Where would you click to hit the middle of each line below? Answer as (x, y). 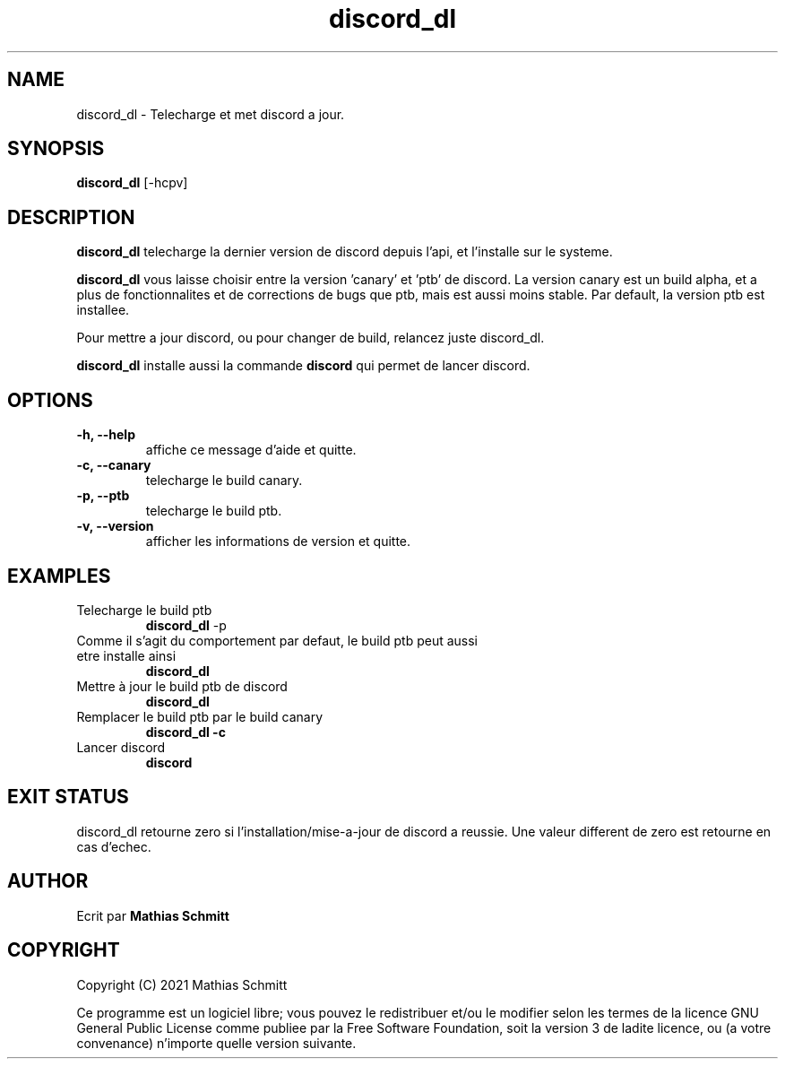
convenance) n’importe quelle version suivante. (216, 1043)
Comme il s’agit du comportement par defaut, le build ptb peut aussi (277, 640)
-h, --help (106, 435)
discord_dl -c (185, 732)
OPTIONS (50, 400)
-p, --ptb (103, 496)
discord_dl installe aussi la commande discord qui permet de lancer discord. (303, 366)
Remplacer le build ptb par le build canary (200, 716)
